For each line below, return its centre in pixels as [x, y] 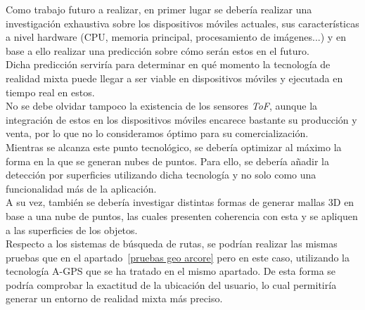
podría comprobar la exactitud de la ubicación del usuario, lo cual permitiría [171, 284]
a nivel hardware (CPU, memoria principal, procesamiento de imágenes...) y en [176, 37]
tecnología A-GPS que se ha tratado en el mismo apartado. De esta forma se [171, 271]
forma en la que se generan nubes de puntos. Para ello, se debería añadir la [167, 161]
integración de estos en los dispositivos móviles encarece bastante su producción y [181, 119]
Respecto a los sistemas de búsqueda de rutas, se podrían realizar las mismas [172, 244]
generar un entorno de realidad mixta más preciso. [114, 298]
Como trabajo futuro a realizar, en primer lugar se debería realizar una [159, 9]
